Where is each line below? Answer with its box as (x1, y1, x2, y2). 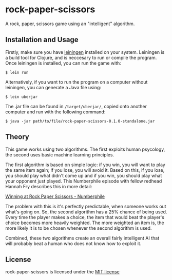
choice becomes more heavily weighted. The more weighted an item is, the (5, 219, 164, 226)
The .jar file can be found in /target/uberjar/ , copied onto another (5, 103, 147, 109)
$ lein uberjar (5, 94, 38, 99)
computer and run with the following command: (5, 109, 106, 115)
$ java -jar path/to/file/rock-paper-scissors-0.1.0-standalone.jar (5, 118, 155, 124)
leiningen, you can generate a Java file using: (5, 84, 102, 90)
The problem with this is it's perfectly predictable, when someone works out (5, 203, 166, 209)
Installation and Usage (5, 35, 79, 44)
